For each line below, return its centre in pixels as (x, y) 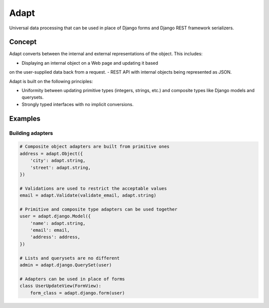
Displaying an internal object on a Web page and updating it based (90, 63)
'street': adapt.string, (61, 167)
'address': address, (55, 237)
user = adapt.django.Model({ (55, 216)
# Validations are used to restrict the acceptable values (93, 188)
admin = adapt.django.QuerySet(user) (66, 265)
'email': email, (50, 230)
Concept (23, 42)
